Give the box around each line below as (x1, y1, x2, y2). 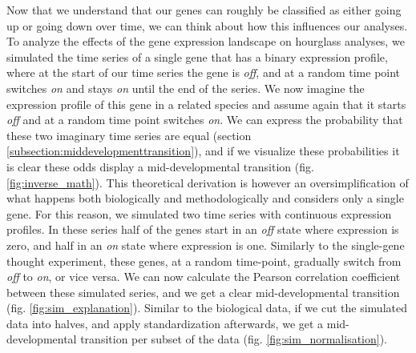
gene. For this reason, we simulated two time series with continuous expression (6, 205, 392, 222)
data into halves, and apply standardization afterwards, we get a (6, 315, 324, 331)
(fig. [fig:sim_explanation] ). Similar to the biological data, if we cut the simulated (6, 299, 407, 316)
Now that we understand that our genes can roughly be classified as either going (6, 2, 402, 18)
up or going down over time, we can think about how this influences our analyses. (6, 17, 408, 34)
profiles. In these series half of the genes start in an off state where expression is (6, 221, 399, 238)
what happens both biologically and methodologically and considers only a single (6, 190, 404, 207)
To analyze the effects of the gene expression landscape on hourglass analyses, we (6, 33, 405, 50)
